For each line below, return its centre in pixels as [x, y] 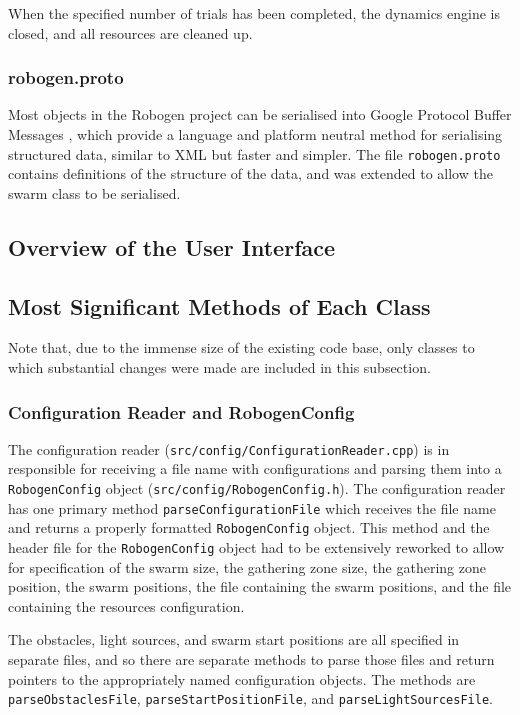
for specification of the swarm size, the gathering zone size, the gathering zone [247, 566]
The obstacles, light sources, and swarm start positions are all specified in [234, 639]
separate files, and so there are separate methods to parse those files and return [251, 659]
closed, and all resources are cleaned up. [130, 32]
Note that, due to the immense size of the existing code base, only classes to [241, 347]
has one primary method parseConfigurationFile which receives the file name [252, 507]
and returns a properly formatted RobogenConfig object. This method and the [249, 527]
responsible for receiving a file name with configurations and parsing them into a [255, 468]
